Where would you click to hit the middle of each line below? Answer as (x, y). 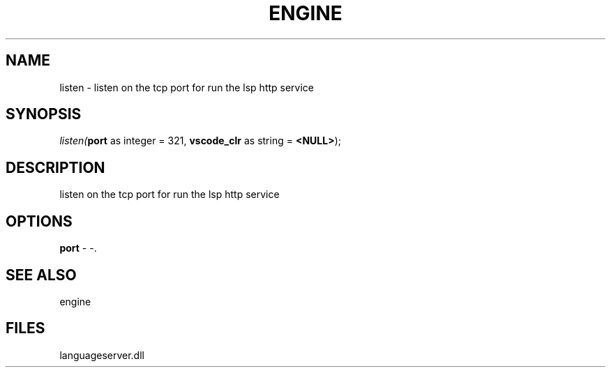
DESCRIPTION (55, 167)
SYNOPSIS (44, 114)
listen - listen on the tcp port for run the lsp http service (187, 87)
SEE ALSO (41, 275)
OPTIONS (39, 221)
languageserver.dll (102, 355)
